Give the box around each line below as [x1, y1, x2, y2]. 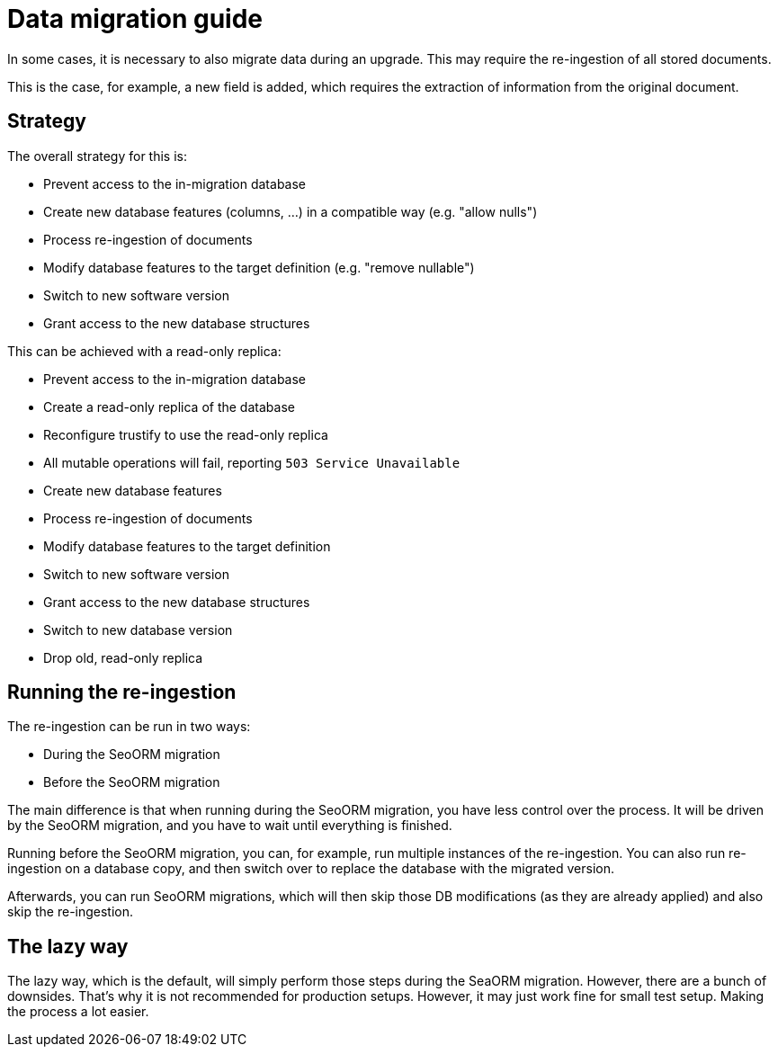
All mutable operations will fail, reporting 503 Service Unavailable [43, 454, 461, 470]
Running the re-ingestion [7, 681, 237, 704]
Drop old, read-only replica [43, 649, 203, 665]
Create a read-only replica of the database [43, 398, 295, 415]
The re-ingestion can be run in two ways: [7, 719, 251, 735]
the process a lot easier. [7, 1004, 149, 1020]
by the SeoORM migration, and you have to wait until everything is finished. [7, 817, 452, 834]
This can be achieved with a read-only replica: [7, 343, 282, 359]
